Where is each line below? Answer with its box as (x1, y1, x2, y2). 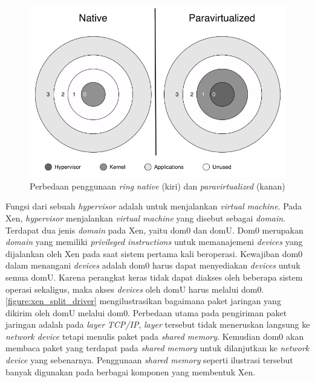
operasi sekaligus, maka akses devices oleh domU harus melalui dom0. (5, 282, 264, 295)
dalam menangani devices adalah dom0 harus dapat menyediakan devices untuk (5, 259, 300, 272)
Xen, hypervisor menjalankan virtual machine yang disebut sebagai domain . (5, 211, 286, 224)
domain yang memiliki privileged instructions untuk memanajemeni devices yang (5, 235, 303, 248)
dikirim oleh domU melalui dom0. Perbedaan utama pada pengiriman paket (5, 306, 287, 319)
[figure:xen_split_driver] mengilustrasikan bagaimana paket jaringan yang (5, 294, 281, 307)
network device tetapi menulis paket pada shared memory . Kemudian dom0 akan (5, 329, 304, 342)
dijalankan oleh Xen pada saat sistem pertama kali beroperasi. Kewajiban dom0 (5, 247, 303, 259)
